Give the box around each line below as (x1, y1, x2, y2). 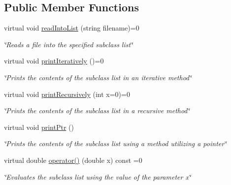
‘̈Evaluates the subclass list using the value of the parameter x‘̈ (4, 171, 191, 182)
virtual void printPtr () (4, 122, 74, 132)
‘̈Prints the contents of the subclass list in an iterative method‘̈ (4, 72, 192, 82)
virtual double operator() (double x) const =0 (4, 154, 142, 165)
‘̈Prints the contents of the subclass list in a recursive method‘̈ (4, 105, 190, 116)
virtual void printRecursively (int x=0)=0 (4, 89, 130, 99)
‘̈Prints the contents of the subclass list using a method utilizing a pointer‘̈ (4, 138, 227, 149)
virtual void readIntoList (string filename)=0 (4, 23, 139, 33)
